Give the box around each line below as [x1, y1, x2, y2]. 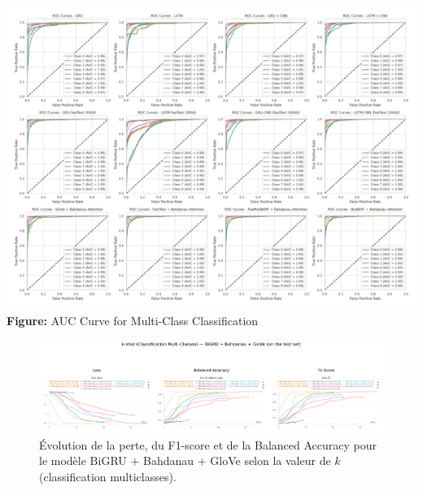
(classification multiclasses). [39, 467, 177, 484]
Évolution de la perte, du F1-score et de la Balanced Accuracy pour [39, 436, 377, 453]
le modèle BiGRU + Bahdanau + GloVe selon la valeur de [39, 452, 331, 469]
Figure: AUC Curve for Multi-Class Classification [7, 312, 259, 329]
